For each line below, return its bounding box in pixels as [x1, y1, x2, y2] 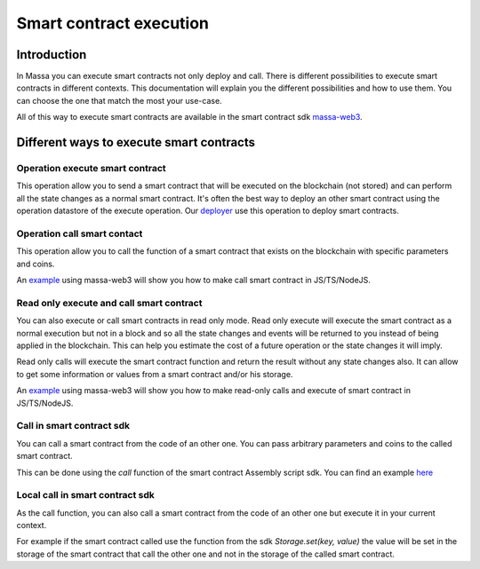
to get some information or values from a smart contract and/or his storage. [16, 368, 293, 379]
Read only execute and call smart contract [16, 296, 203, 309]
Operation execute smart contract [16, 162, 166, 175]
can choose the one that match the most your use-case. [16, 95, 222, 106]
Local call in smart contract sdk [16, 489, 156, 502]
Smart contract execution [16, 13, 209, 33]
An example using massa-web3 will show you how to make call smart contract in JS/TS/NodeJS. [16, 275, 371, 286]
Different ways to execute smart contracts [16, 135, 256, 150]
